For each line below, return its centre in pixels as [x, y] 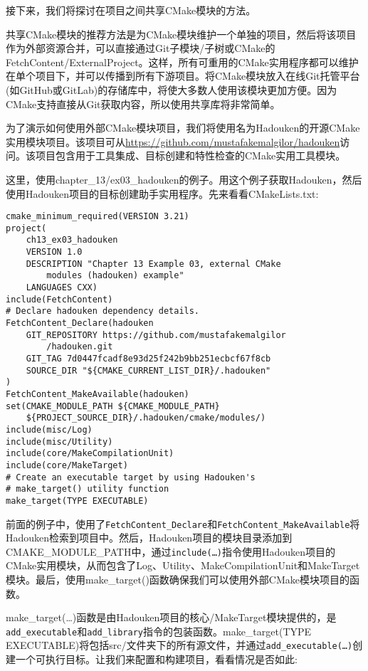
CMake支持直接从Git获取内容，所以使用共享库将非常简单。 [143, 104]
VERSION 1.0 [54, 252]
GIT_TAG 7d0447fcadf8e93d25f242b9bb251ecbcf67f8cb [148, 359]
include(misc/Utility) [59, 442]
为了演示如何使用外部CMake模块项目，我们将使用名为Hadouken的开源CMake [183, 128]
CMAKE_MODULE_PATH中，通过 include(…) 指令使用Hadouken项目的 [171, 551]
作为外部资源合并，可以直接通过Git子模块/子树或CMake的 [141, 48]
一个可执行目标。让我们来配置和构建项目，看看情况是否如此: [156, 659]
